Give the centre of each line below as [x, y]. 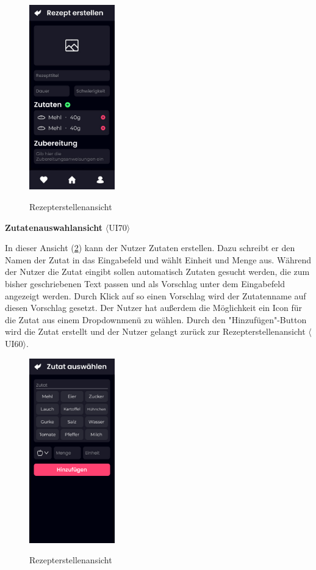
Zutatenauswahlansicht [54, 227]
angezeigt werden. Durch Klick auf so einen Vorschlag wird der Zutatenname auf [156, 295]
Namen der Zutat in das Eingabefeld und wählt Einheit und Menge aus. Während [158, 259]
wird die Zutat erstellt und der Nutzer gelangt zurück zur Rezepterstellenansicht [155, 331]
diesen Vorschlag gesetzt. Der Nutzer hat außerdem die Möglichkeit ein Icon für [154, 308]
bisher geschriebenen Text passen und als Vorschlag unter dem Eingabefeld [145, 283]
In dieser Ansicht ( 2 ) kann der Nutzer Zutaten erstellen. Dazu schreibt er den [150, 248]
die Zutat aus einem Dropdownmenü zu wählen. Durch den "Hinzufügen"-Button [156, 319]
